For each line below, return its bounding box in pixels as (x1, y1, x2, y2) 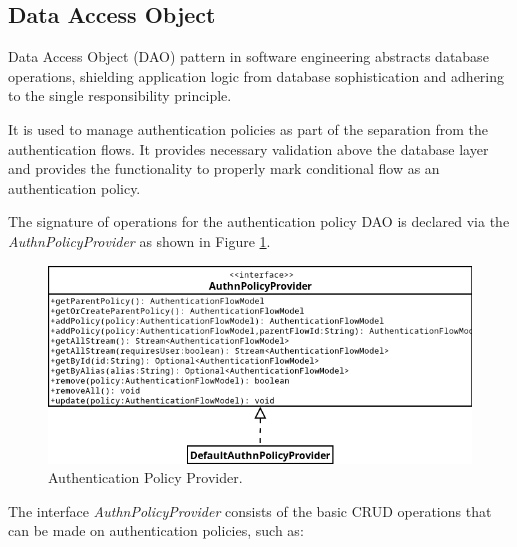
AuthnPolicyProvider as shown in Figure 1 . (8, 230, 271, 251)
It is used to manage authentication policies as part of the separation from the (8, 118, 488, 139)
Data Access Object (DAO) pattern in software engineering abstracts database (8, 46, 489, 67)
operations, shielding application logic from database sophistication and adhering (8, 65, 505, 86)
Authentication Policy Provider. (48, 467, 243, 488)
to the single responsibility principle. (8, 85, 232, 106)
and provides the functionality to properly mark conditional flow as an (8, 158, 440, 179)
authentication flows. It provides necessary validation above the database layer (8, 138, 489, 159)
